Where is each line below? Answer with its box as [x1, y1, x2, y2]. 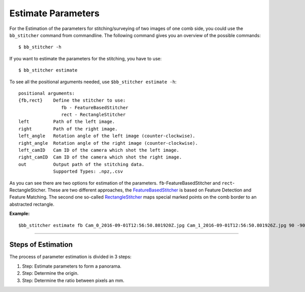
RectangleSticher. [9, 187, 47, 193]
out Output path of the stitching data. [18, 161, 145, 167]
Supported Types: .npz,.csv [53, 169, 123, 175]
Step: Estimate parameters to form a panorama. [22, 263, 121, 269]
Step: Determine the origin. [22, 270, 79, 276]
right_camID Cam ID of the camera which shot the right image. [18, 154, 182, 160]
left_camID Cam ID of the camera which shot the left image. [18, 147, 179, 153]
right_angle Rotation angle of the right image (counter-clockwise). [18, 140, 198, 146]
